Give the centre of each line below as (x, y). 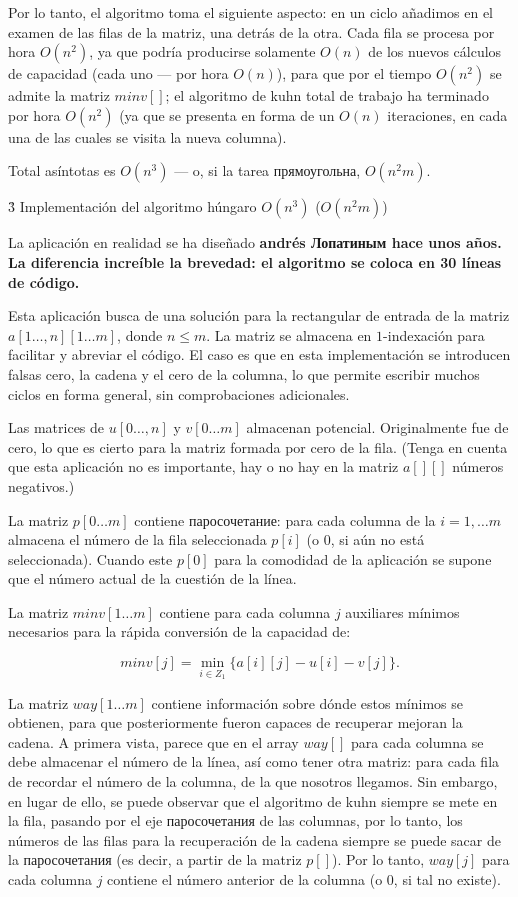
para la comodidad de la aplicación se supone (353, 558)
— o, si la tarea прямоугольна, (267, 170)
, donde (140, 334)
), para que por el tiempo (354, 73)
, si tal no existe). (447, 879)
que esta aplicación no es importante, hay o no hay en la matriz (203, 466)
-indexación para (434, 334)
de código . (44, 281)
